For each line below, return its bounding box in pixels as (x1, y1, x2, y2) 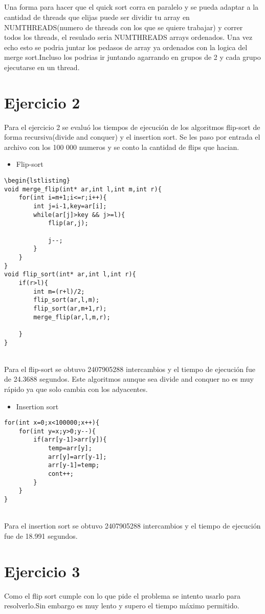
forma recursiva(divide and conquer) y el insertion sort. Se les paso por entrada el (4, 131, 260, 142)
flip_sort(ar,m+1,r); (33, 304, 107, 312)
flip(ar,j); (48, 220, 89, 227)
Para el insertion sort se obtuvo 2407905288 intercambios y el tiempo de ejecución (4, 520, 261, 531)
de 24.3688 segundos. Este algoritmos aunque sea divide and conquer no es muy (4, 374, 254, 384)
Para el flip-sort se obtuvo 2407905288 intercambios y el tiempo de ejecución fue (4, 363, 255, 374)
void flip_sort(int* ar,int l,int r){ (4, 271, 136, 278)
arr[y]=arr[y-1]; (48, 453, 107, 461)
